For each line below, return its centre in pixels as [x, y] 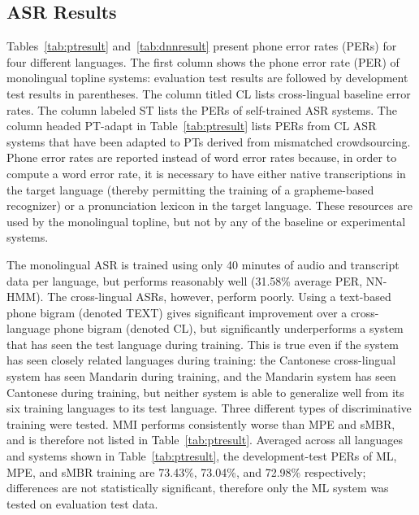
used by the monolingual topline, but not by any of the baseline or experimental [206, 221]
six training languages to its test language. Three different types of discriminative [209, 408]
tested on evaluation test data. [82, 503]
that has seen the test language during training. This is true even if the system [203, 344]
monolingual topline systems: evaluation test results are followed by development [207, 78]
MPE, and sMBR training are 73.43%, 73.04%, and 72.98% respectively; [186, 471]
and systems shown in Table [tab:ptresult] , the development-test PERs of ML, [202, 456]
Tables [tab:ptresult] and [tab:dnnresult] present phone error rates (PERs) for [202, 46]
